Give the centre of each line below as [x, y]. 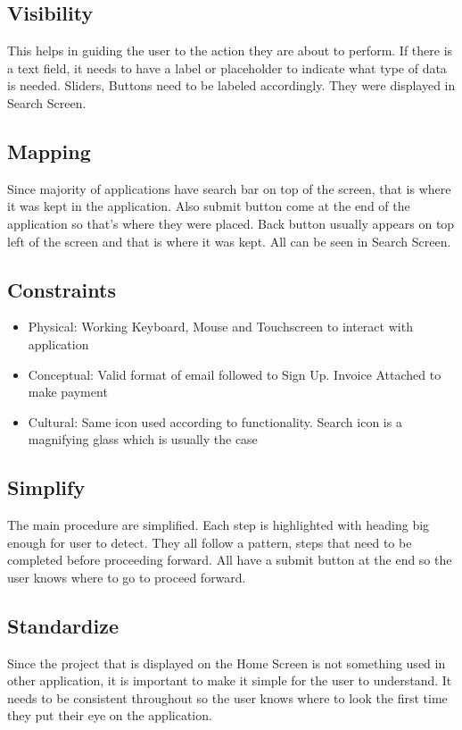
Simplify [46, 487]
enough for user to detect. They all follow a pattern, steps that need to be [210, 542]
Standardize [63, 625]
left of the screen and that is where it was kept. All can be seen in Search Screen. [229, 241]
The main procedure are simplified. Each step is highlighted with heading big [219, 525]
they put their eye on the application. [110, 715]
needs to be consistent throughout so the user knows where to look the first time [227, 697]
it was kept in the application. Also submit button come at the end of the [209, 206]
